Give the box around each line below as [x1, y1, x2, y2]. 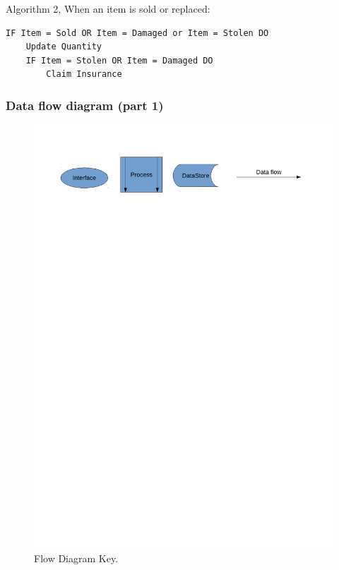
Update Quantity [25, 42, 102, 52]
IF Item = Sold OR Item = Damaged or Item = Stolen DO [6, 28, 269, 38]
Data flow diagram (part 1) [6, 96, 164, 114]
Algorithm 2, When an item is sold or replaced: [6, 1, 210, 16]
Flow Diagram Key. [34, 550, 119, 565]
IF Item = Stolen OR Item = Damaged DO [25, 55, 213, 66]
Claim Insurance [46, 69, 122, 80]
